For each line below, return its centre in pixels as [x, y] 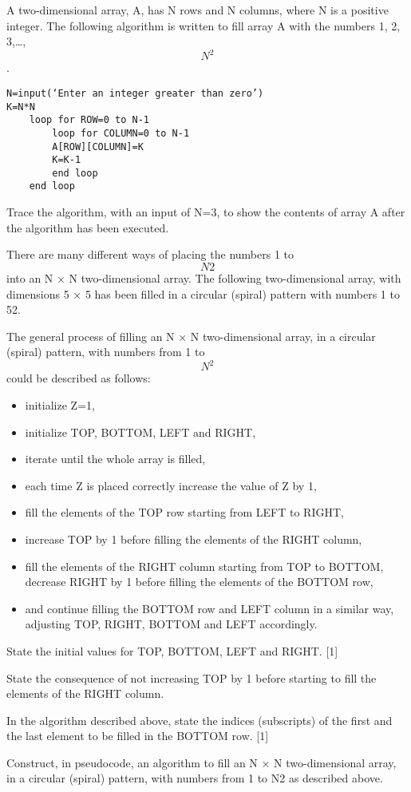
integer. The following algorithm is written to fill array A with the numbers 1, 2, [204, 25]
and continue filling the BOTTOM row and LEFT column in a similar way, [209, 608]
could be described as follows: [79, 378]
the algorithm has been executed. [88, 227]
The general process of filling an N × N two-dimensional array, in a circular [191, 336]
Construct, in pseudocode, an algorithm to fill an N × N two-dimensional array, [202, 762]
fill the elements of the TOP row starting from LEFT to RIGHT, [184, 512]
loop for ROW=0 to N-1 [89, 120]
